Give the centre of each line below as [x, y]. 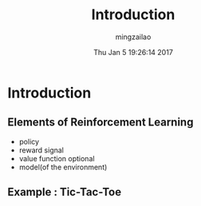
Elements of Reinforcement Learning [100, 123]
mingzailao [133, 37]
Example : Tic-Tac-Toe [64, 192]
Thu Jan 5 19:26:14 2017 [133, 52]
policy [29, 141]
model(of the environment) [63, 167]
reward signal [41, 150]
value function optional [57, 158]
